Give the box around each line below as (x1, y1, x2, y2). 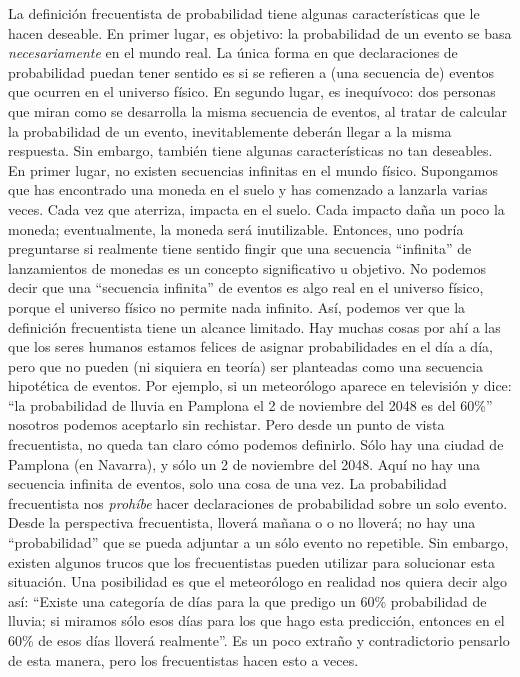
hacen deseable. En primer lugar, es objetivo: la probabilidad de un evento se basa (8, 22, 512, 43)
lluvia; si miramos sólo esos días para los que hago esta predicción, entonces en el (8, 610, 505, 631)
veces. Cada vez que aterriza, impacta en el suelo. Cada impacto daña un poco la (8, 198, 505, 219)
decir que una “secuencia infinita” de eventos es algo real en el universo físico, (8, 277, 484, 298)
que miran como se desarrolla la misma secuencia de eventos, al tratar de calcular (8, 100, 508, 121)
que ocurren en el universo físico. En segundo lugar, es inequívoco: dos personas (8, 81, 496, 102)
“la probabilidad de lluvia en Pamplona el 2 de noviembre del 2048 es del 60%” (8, 394, 493, 415)
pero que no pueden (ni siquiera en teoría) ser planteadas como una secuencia (8, 355, 483, 376)
